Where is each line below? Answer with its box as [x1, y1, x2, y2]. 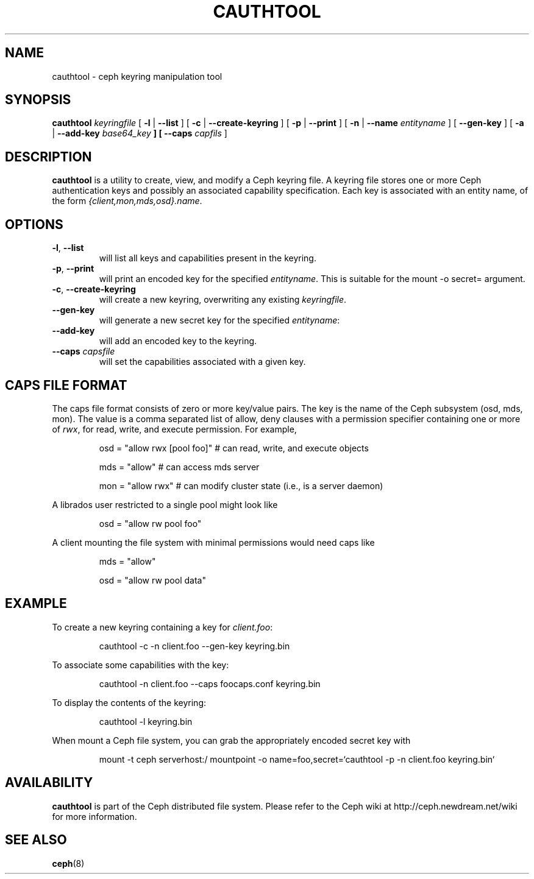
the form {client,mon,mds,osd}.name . [52, 196, 202, 207]
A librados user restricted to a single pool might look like [52, 499, 278, 510]
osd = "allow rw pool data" [99, 574, 206, 585]
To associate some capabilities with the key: [52, 659, 229, 670]
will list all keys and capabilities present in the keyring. [99, 253, 316, 264]
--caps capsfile [52, 346, 115, 357]
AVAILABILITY [5, 775, 93, 791]
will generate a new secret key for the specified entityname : [99, 315, 340, 326]
